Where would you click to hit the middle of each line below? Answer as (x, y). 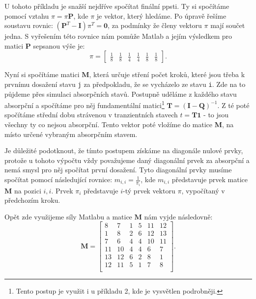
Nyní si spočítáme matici (42, 74)
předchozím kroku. (32, 200)
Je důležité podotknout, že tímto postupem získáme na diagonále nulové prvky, (124, 150)
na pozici (28, 190)
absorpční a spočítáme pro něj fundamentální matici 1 (85, 104)
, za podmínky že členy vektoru (155, 25)
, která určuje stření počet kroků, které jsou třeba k (167, 74)
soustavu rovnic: (29, 25)
